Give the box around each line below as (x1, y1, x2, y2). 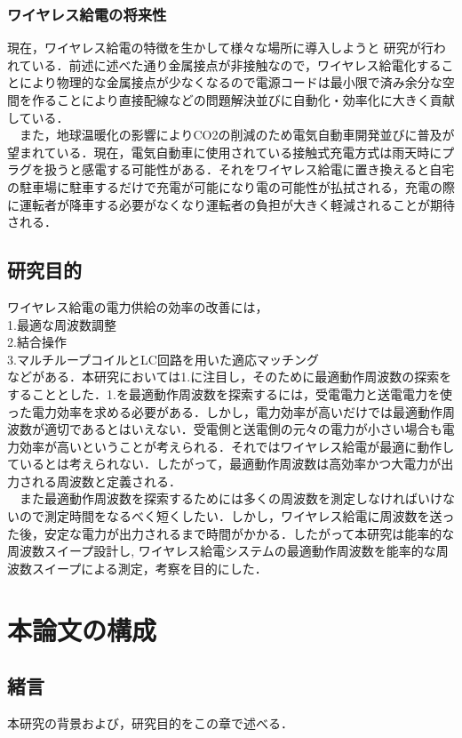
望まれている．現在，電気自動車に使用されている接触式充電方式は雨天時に (7, 142, 442, 161)
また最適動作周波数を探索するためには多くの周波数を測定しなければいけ (19, 489, 442, 508)
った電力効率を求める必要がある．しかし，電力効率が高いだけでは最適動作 (7, 402, 442, 421)
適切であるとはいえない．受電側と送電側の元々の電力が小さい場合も (44, 420, 442, 438)
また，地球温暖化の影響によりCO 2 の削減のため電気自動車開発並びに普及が (19, 125, 455, 144)
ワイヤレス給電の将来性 (7, 3, 167, 25)
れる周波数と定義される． (31, 471, 181, 490)
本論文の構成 (7, 611, 157, 647)
